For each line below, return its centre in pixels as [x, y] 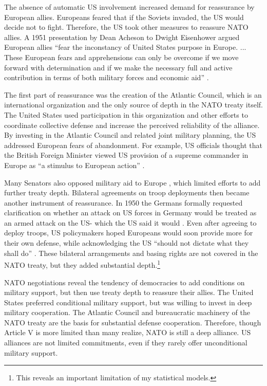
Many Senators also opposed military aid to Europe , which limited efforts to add [132, 182]
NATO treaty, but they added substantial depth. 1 [82, 264]
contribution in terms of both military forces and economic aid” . [107, 77]
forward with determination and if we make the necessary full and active [118, 67]
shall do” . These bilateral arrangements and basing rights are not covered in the [131, 253]
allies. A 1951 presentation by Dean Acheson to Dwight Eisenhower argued [122, 37]
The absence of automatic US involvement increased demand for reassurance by [129, 7]
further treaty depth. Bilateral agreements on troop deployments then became [127, 192]
